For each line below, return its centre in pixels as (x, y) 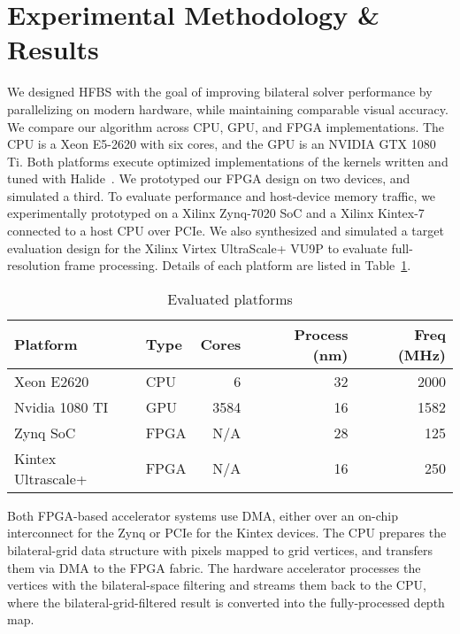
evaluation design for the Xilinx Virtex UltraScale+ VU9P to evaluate (197, 247)
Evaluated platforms (230, 298)
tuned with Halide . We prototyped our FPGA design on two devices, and (209, 178)
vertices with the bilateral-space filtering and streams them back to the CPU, (217, 585)
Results (53, 49)
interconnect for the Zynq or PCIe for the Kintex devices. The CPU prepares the (227, 533)
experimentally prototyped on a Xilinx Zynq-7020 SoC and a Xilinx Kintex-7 (216, 213)
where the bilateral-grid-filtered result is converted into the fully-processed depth (226, 602)
